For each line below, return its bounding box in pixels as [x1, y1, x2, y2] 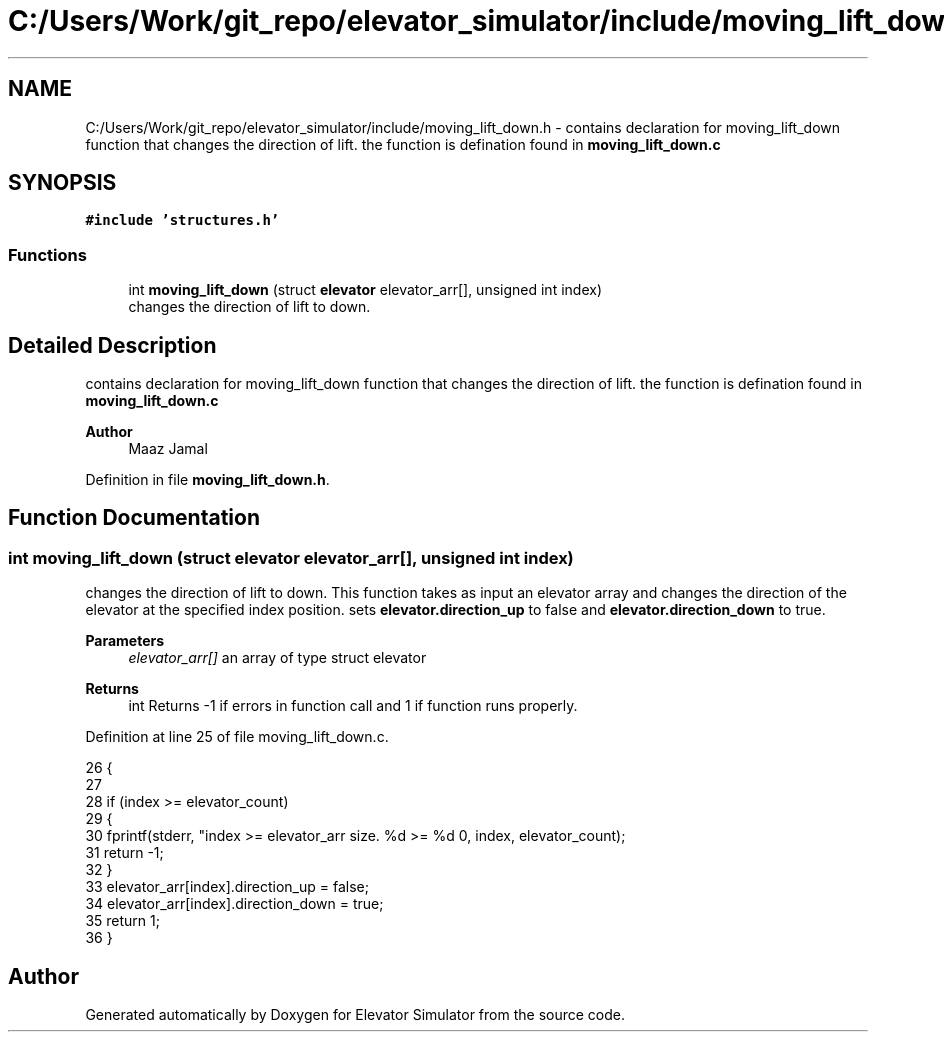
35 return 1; [85, 912, 160, 930]
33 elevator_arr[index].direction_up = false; [85, 878, 369, 896]
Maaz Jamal [128, 440, 208, 458]
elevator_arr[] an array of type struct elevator [128, 649, 427, 667]
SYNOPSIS [8, 170, 117, 196]
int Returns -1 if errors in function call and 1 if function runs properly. [128, 697, 578, 715]
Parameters [85, 632, 165, 650]
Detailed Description [8, 332, 217, 358]
